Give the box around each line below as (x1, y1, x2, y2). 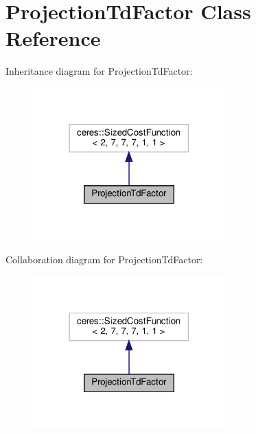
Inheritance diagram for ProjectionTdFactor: (5, 64, 193, 78)
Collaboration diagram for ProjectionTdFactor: (5, 252, 203, 266)
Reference (5, 24, 101, 52)
